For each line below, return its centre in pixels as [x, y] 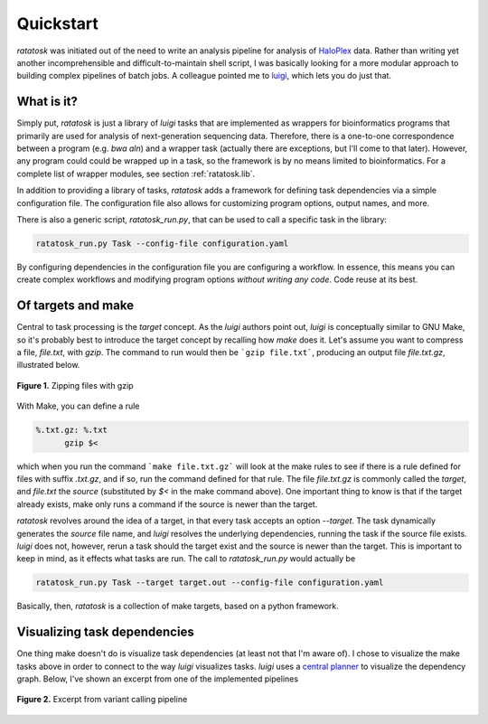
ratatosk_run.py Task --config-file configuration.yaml [162, 243]
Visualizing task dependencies [105, 632]
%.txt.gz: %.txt [72, 430]
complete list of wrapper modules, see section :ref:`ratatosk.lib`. [136, 174]
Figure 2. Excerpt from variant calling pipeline [102, 700]
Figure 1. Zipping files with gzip [75, 385]
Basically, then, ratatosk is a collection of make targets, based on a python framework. [178, 606]
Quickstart [58, 24]
